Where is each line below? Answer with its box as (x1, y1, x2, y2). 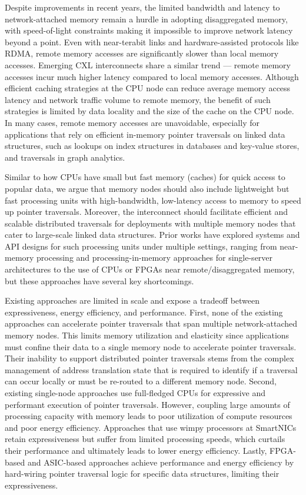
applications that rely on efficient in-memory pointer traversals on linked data (5, 128, 285, 140)
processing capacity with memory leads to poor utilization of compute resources (5, 410, 292, 422)
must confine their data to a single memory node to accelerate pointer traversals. (5, 340, 297, 353)
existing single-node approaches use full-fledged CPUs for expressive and (5, 387, 266, 398)
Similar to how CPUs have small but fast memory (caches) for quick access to (5, 171, 285, 183)
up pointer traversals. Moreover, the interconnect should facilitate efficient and (5, 205, 288, 218)
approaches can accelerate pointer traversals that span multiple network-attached (5, 317, 298, 330)
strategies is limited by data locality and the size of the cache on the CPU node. (5, 105, 294, 117)
